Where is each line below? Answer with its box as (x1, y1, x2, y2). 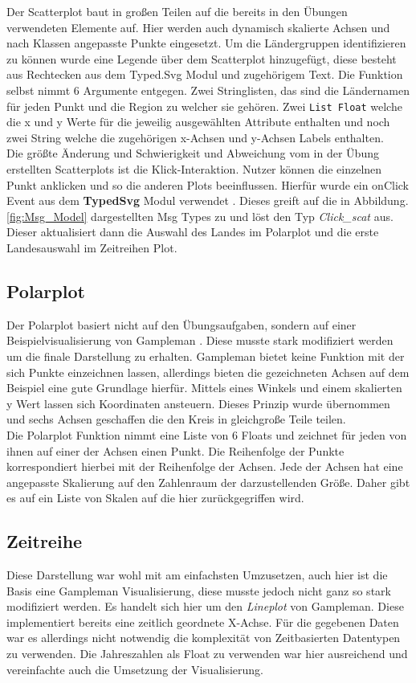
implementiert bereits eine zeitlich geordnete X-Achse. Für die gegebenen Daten (6, 613, 399, 630)
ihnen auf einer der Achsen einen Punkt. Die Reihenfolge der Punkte (6, 442, 345, 459)
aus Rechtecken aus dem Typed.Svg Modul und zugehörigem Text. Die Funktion (6, 66, 403, 83)
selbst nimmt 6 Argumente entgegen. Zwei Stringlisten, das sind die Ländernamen (6, 81, 410, 98)
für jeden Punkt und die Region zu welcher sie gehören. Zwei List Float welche (6, 97, 402, 114)
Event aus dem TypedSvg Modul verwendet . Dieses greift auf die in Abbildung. (6, 192, 409, 209)
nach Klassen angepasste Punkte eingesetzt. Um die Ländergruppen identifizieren (6, 35, 406, 51)
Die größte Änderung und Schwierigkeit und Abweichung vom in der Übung (6, 145, 379, 162)
